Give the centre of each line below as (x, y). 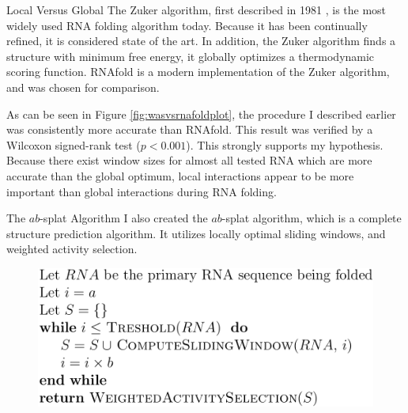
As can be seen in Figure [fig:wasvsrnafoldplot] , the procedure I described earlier (201, 114)
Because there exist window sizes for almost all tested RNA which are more (189, 160)
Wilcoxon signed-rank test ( (74, 144)
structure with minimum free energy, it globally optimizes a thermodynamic (191, 56)
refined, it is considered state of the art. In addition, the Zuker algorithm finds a (201, 41)
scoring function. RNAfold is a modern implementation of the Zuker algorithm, (198, 72)
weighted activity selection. (72, 249)
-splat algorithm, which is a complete (312, 218)
